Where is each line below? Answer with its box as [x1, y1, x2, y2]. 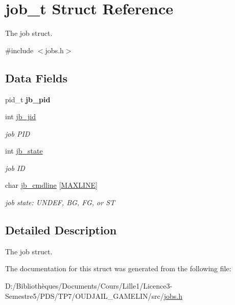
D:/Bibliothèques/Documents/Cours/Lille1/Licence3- [5, 280, 173, 291]
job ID [5, 162, 25, 173]
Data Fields [5, 70, 68, 85]
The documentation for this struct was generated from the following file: [5, 263, 231, 274]
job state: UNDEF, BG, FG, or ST [5, 197, 115, 208]
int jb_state [5, 145, 43, 156]
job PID [5, 128, 30, 139]
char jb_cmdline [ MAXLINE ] [5, 180, 98, 190]
